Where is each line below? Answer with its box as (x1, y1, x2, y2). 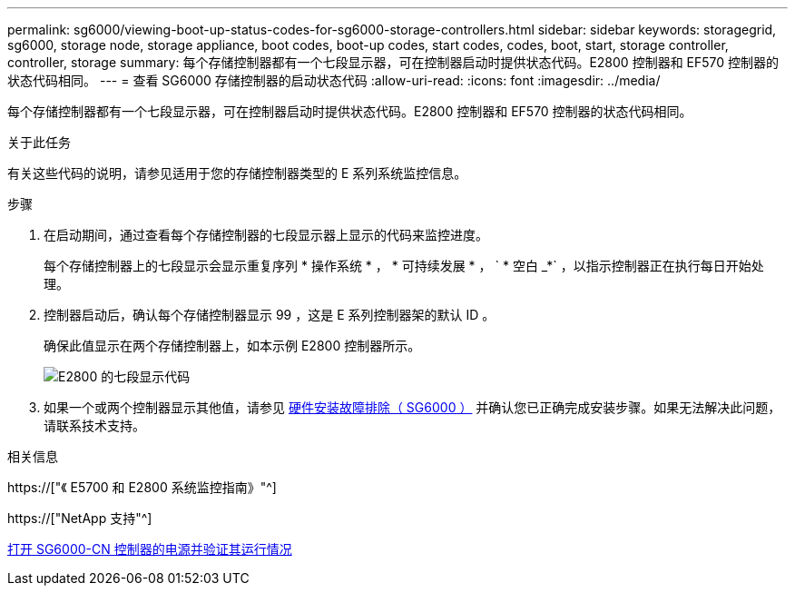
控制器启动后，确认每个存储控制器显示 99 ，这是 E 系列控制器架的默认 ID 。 (44, 307, 496, 322)
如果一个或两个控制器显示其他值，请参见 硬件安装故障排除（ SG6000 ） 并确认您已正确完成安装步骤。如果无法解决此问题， (44, 400, 781, 415)
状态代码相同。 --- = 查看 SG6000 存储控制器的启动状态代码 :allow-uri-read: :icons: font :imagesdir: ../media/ (7, 73, 661, 88)
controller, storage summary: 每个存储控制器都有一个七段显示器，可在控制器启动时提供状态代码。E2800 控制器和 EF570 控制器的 (7, 54, 780, 70)
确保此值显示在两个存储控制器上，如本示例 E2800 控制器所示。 (44, 338, 421, 353)
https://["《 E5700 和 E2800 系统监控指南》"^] (7, 479, 277, 495)
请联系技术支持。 (44, 418, 145, 433)
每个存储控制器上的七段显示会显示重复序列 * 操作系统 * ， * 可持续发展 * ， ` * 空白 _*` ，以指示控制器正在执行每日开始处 (44, 258, 764, 273)
